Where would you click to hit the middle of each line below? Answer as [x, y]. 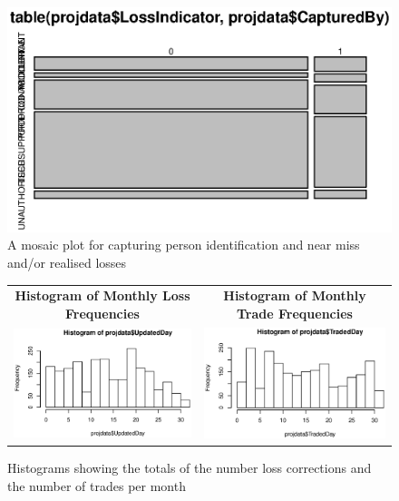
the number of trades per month [97, 485]
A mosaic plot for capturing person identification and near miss [184, 245]
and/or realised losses [67, 262]
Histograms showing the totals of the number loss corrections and [190, 467]
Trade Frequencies [295, 313]
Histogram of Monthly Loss [102, 295]
